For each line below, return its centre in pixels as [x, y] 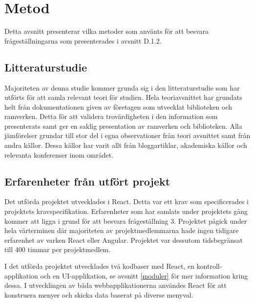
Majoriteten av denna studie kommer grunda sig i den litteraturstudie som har [122, 87]
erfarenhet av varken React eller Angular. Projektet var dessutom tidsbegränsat [124, 240]
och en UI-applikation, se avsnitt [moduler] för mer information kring [144, 275]
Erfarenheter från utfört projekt [87, 181]
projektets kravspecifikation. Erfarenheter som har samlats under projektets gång [126, 211]
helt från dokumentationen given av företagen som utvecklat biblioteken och [118, 106]
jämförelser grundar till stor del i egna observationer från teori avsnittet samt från [127, 135]
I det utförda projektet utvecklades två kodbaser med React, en [99, 266]
